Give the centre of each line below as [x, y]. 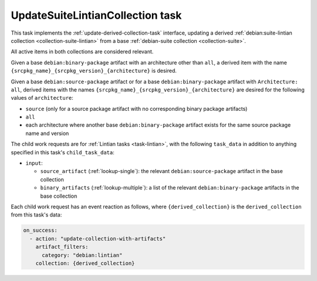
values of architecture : [42, 98]
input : [34, 163]
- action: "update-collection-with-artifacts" [98, 238]
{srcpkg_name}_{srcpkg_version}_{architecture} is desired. [94, 71]
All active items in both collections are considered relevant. [82, 52]
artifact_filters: [62, 247]
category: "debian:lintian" [82, 255]
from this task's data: [36, 215]
